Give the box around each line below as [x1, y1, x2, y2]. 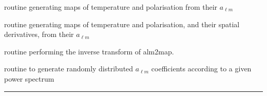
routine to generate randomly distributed [4, 63, 133, 74]
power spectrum [4, 73, 54, 84]
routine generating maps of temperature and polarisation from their [4, 2, 218, 12]
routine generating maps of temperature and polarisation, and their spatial [4, 18, 240, 29]
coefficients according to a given [151, 63, 252, 74]
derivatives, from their [4, 29, 74, 40]
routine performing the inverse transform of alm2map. [4, 46, 174, 56]
